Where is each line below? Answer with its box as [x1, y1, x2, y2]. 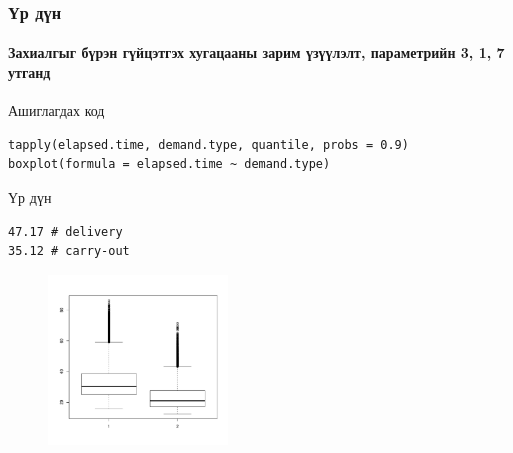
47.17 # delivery [8, 224, 123, 239]
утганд [8, 62, 51, 83]
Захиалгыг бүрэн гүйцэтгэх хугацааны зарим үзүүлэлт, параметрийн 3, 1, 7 [8, 42, 505, 63]
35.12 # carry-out [8, 244, 130, 259]
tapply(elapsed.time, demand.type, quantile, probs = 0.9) [8, 137, 409, 152]
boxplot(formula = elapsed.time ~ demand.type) [8, 157, 331, 172]
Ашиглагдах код [8, 100, 105, 121]
